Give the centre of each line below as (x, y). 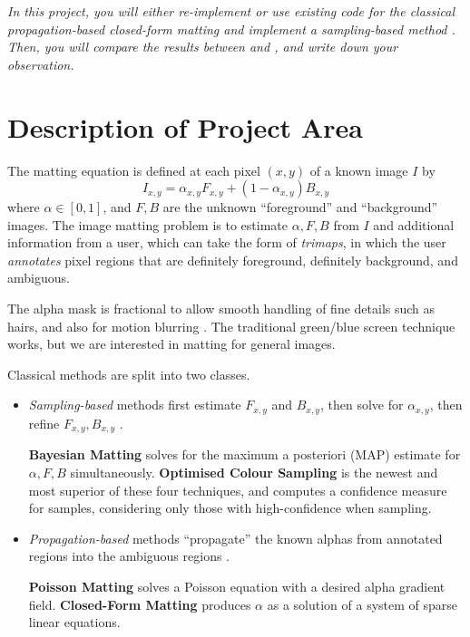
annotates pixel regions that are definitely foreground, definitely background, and (233, 260)
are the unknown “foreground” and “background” (300, 207)
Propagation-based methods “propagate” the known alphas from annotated (235, 538)
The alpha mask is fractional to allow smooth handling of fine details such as (221, 309)
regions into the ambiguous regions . (129, 556)
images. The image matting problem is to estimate (147, 224)
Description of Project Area (185, 126)
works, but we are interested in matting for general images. (171, 344)
